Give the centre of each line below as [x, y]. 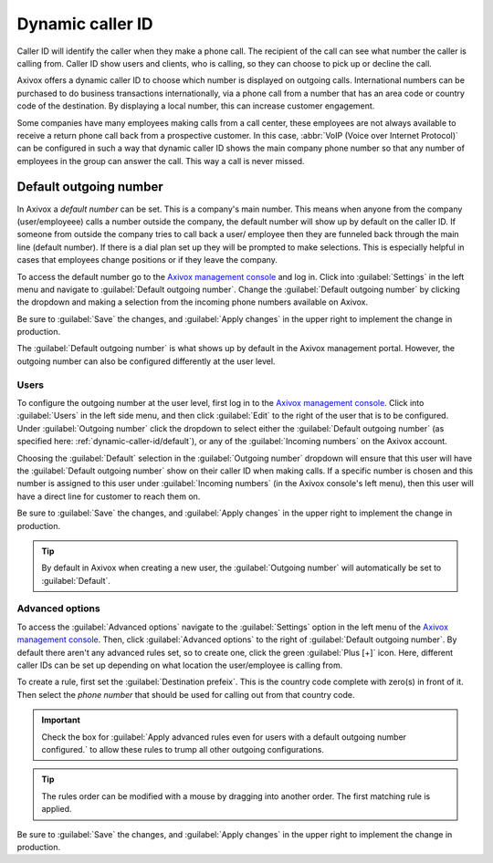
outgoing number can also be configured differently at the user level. [146, 361]
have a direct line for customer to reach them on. [109, 496]
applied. [57, 809]
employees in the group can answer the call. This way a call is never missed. [161, 161]
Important [61, 720]
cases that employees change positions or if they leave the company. [147, 260]
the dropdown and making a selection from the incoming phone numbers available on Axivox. [193, 302]
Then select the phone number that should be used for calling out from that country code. [186, 694]
